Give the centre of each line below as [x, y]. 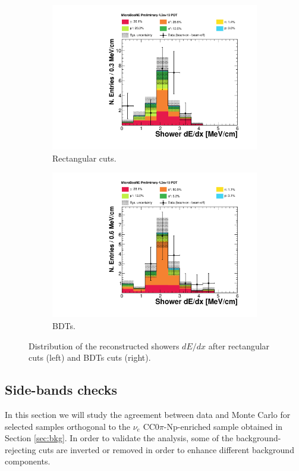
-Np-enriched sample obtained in [223, 426]
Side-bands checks [61, 390]
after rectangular [239, 345]
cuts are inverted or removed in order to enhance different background [166, 449]
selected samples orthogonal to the [68, 426]
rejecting [21, 449]
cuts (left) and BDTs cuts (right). [90, 357]
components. [28, 461]
